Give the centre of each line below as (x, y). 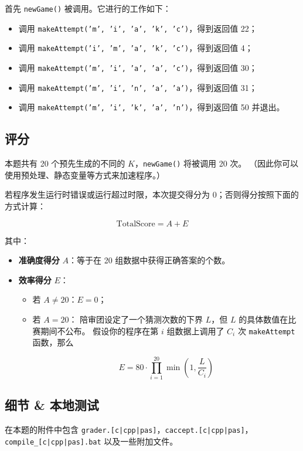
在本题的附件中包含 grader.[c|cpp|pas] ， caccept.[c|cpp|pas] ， (129, 430)
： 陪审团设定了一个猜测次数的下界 (136, 319)
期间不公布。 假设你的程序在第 (100, 330)
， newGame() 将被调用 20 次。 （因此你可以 (216, 163)
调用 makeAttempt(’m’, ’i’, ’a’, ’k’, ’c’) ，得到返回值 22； (138, 28)
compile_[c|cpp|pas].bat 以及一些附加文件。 (91, 441)
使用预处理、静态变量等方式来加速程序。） (85, 174)
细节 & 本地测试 (52, 405)
